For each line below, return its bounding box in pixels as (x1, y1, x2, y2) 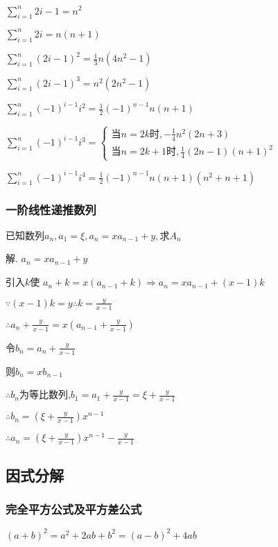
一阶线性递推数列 (6, 200, 96, 218)
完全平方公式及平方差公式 (6, 500, 142, 517)
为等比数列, (19, 387, 71, 401)
